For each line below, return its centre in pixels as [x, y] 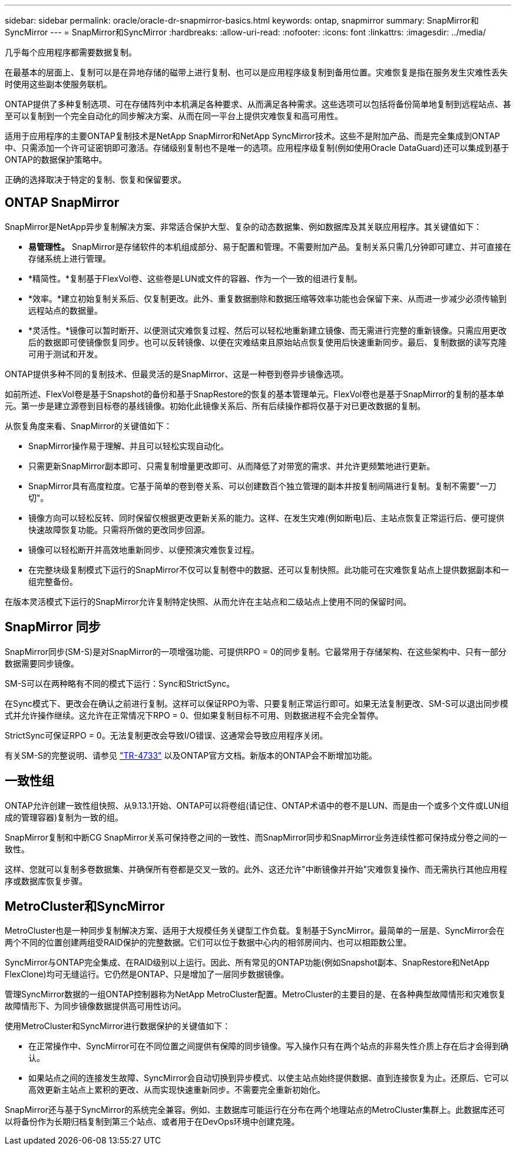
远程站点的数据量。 [65, 310]
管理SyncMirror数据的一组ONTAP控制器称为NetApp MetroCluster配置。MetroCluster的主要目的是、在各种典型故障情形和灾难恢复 [256, 994]
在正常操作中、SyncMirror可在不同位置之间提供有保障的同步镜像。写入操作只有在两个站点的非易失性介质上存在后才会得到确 [269, 1046]
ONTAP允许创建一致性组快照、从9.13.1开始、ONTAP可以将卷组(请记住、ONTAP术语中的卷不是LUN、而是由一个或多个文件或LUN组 [257, 805]
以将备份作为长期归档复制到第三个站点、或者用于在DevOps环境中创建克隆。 [152, 1122]
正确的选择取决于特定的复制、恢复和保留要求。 [95, 179]
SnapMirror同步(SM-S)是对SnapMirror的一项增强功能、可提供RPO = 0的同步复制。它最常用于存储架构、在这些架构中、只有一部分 [256, 651]
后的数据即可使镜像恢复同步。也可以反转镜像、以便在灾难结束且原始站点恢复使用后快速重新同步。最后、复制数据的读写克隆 [267, 342]
